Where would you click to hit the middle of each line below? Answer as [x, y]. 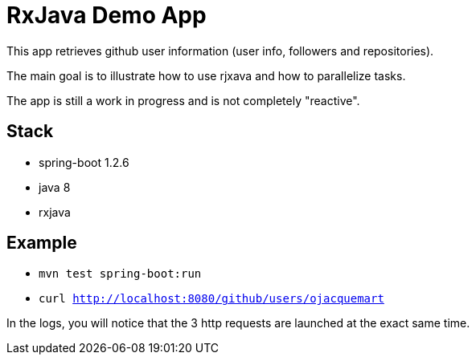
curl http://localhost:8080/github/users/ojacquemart [211, 299]
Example [42, 243]
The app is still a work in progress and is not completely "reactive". [183, 100]
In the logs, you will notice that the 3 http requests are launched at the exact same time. [238, 323]
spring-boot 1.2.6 [84, 162]
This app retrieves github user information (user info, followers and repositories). [220, 51]
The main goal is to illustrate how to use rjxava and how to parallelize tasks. [206, 75]
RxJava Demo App [107, 15]
